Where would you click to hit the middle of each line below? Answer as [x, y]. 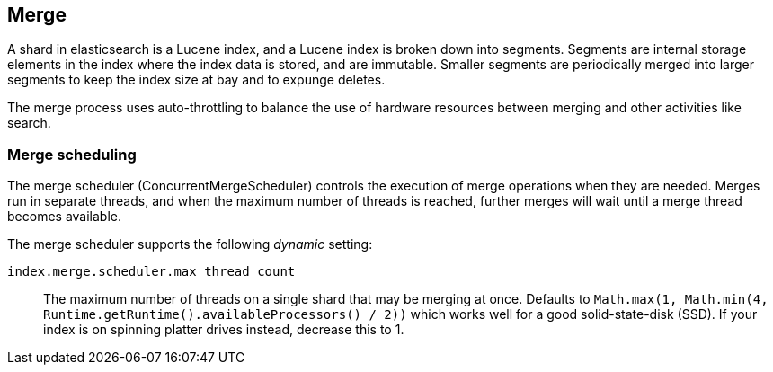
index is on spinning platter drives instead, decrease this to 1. [224, 330]
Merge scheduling [72, 154]
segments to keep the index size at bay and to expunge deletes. [196, 80]
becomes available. [64, 217]
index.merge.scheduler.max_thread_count [151, 272]
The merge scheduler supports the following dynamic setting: [190, 244]
